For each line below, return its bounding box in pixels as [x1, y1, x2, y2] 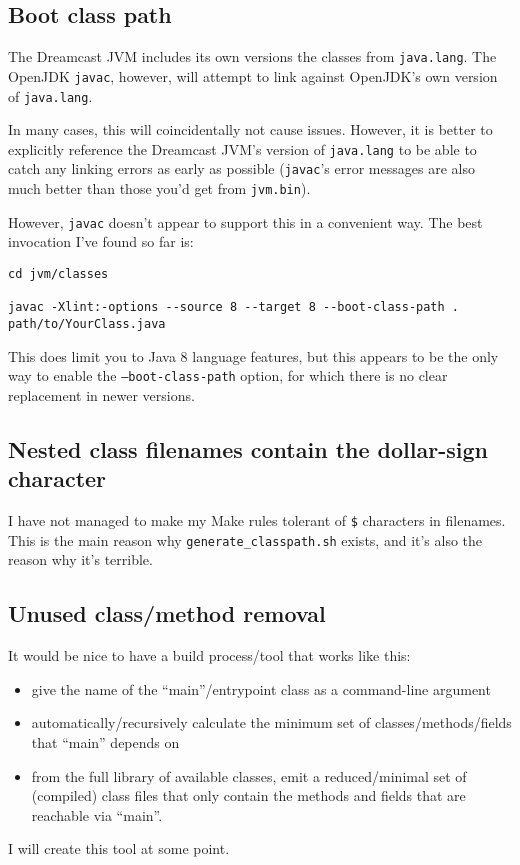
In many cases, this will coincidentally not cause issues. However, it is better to [8, 119, 493, 140]
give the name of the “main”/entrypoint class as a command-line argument [31, 678, 491, 699]
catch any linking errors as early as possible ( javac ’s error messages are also [8, 158, 475, 179]
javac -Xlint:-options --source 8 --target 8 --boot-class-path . [8, 300, 460, 315]
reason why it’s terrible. [8, 549, 153, 570]
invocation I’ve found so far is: [8, 231, 194, 252]
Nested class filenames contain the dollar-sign [8, 433, 488, 464]
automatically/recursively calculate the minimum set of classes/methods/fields [31, 712, 512, 733]
